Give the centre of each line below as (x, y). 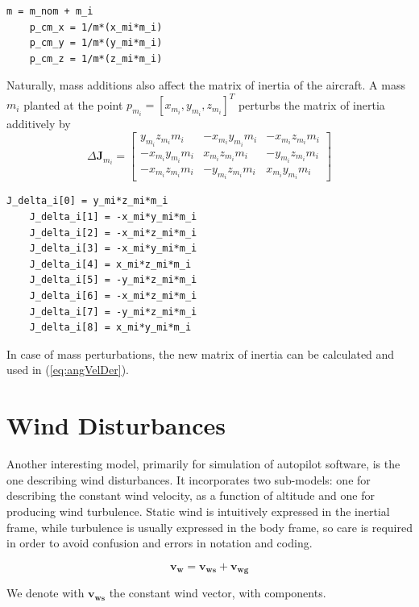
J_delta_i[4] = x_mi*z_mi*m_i (110, 264)
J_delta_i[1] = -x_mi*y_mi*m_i (113, 217)
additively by (39, 124)
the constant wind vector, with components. (218, 593)
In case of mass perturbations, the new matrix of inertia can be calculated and (201, 353)
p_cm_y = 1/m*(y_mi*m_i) (96, 43)
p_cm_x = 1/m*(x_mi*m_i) (96, 27)
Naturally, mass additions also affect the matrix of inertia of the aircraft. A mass (206, 85)
